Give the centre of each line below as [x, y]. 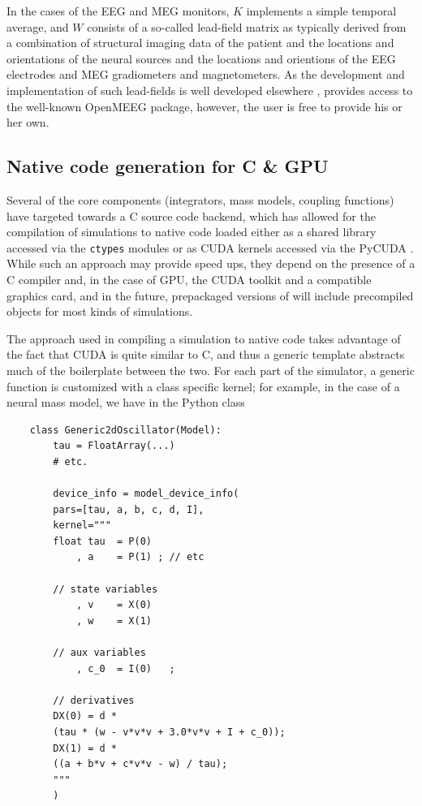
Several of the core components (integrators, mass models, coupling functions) [200, 199]
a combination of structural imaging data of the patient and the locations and [200, 43]
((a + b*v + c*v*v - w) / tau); [140, 764]
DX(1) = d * [85, 748]
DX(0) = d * [85, 716]
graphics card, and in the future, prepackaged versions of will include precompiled [210, 295]
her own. [28, 122]
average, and [38, 26]
